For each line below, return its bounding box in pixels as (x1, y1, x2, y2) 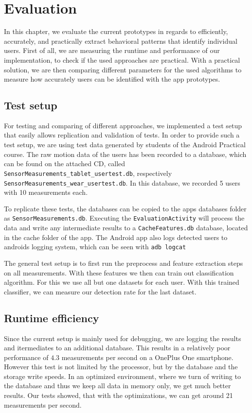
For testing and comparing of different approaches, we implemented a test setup (4, 120, 242, 130)
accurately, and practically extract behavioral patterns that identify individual (4, 35, 237, 46)
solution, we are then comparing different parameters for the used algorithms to (4, 64, 242, 74)
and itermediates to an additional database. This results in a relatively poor (4, 343, 231, 353)
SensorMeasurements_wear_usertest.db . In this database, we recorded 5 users (4, 177, 240, 188)
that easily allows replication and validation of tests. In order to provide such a (4, 130, 240, 140)
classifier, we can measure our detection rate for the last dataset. (4, 286, 197, 296)
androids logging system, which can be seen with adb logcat (4, 241, 186, 252)
